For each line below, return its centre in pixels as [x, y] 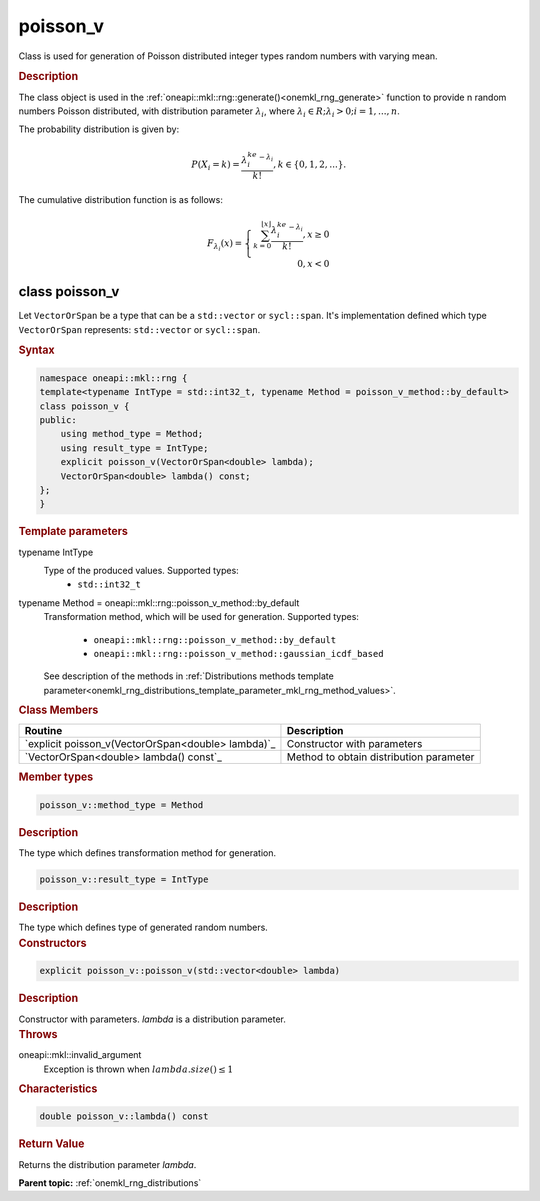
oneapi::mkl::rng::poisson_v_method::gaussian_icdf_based [238, 653]
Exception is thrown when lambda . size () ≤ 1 [138, 1069]
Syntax [36, 350]
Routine [43, 731]
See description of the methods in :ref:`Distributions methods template [188, 676]
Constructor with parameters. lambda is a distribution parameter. [152, 1019]
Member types [56, 777]
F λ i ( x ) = [224, 245]
